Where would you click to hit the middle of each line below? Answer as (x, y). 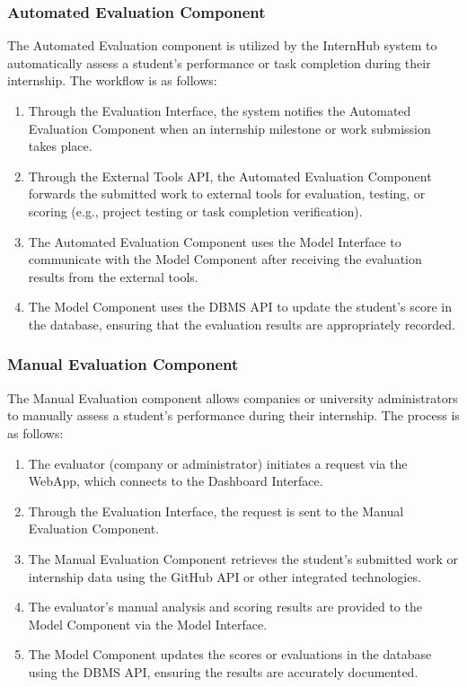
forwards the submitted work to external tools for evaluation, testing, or (227, 194)
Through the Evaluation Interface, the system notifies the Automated (220, 110)
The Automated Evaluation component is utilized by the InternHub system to (222, 45)
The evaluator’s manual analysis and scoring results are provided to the (225, 607)
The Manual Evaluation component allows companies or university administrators (233, 397)
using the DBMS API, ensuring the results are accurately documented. (223, 671)
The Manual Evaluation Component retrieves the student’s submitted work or (243, 558)
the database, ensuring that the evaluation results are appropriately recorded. (242, 324)
